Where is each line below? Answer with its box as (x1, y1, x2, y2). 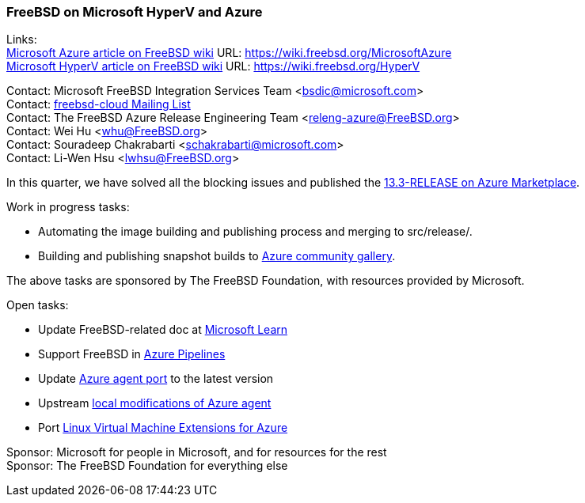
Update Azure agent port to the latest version (38, 372, 274, 386)
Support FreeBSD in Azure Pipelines (38, 347, 226, 361)
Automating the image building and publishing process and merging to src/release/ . (38, 225, 473, 239)
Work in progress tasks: (6, 200, 130, 214)
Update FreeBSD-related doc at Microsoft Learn (38, 323, 288, 337)
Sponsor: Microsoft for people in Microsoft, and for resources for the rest (6, 445, 387, 460)
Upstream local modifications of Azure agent (38, 396, 272, 410)
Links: (6, 32, 37, 47)
